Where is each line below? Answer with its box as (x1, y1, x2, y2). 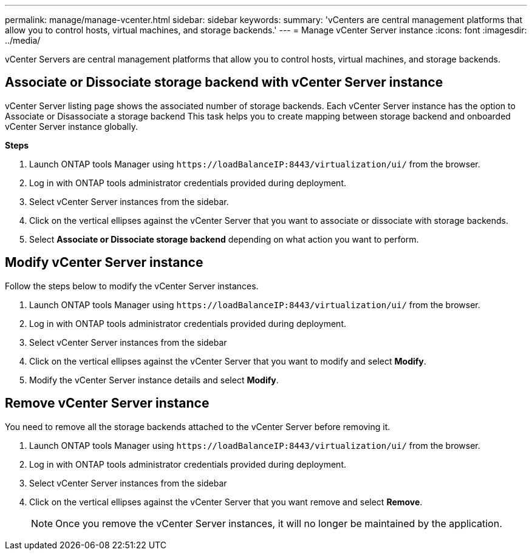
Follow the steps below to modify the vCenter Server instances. (5, 280, 259, 291)
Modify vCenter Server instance (5, 255, 203, 271)
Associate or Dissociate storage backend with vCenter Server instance (5, 75, 443, 90)
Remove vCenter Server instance (5, 395, 210, 411)
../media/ (5, 35, 41, 45)
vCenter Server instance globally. (5, 121, 138, 132)
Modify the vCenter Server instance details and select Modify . (29, 374, 279, 385)
